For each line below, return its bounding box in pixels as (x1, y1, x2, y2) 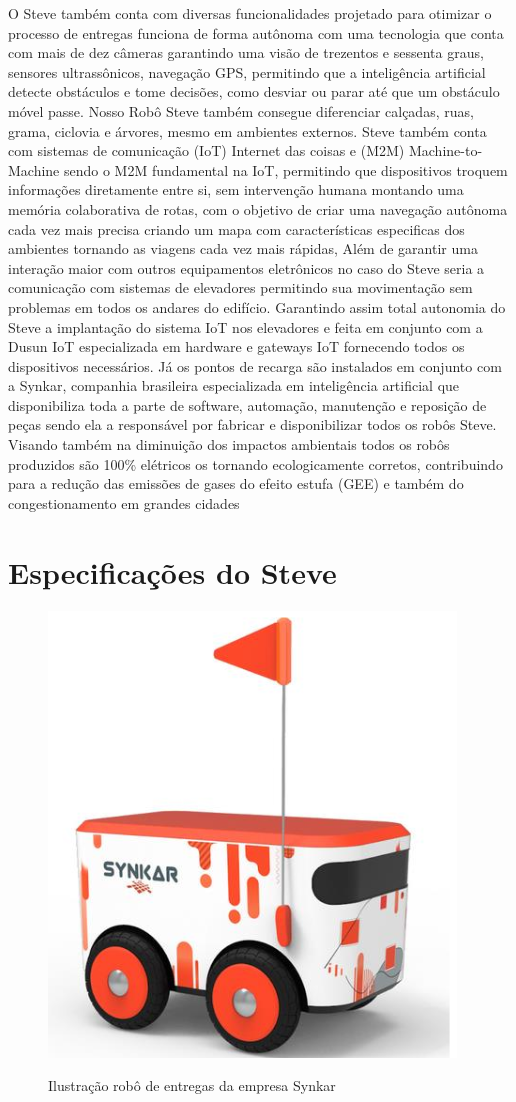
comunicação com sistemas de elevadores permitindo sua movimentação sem (8, 277, 473, 298)
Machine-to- (408, 140, 483, 161)
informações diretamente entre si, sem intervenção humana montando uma (8, 179, 464, 200)
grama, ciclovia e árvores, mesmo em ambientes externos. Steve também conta (8, 120, 487, 141)
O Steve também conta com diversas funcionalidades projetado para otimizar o (8, 3, 492, 23)
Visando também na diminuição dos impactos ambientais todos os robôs (8, 434, 450, 455)
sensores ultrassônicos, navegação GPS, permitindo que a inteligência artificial (8, 61, 486, 82)
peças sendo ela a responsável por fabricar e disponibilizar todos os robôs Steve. (8, 414, 497, 435)
